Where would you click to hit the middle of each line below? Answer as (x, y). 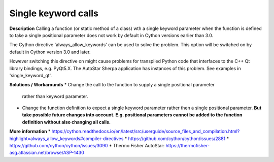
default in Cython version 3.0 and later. (50, 52)
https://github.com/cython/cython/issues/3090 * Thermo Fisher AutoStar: (87, 146)
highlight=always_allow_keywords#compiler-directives (66, 138)
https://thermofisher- (188, 146)
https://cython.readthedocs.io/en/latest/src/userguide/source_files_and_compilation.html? (146, 132)
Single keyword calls (54, 13)
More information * (30, 132)
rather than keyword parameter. (55, 96)
